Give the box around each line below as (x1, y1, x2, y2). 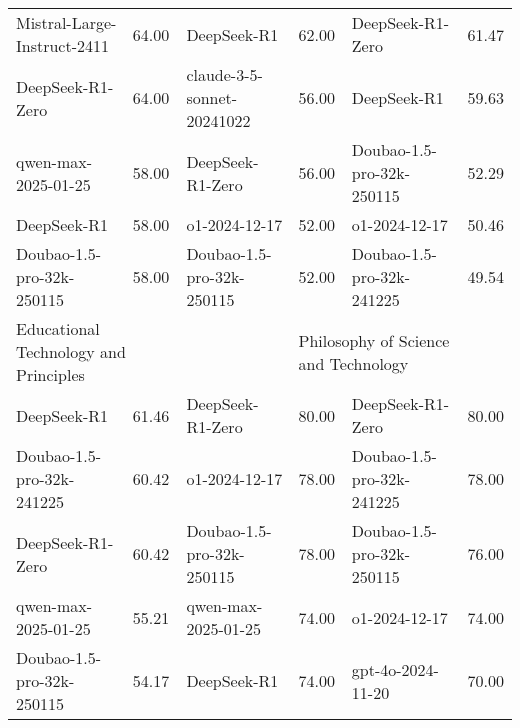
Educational (16, 317, 100, 340)
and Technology (298, 351, 409, 375)
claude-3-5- (186, 63, 263, 86)
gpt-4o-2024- (351, 657, 439, 681)
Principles (16, 363, 85, 386)
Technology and (16, 340, 126, 363)
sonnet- (186, 86, 238, 109)
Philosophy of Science (298, 328, 450, 352)
